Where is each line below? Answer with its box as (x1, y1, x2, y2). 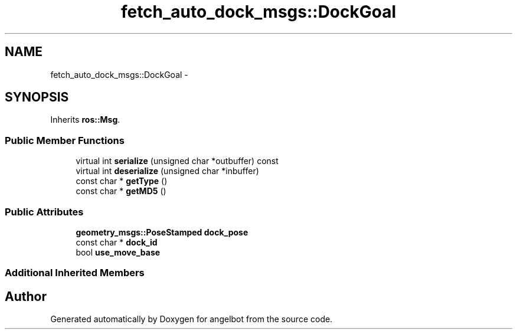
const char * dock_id (76, 237, 158, 247)
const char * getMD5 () (76, 186, 166, 197)
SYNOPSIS (5, 90, 69, 105)
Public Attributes (5, 205, 84, 218)
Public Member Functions (5, 134, 125, 146)
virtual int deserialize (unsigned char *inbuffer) (76, 166, 259, 176)
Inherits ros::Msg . (50, 114, 120, 125)
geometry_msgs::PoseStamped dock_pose (76, 227, 248, 237)
